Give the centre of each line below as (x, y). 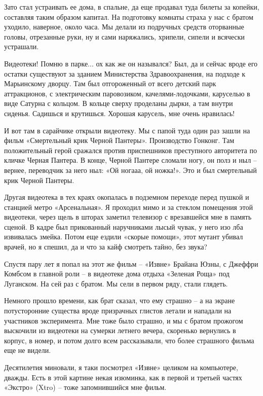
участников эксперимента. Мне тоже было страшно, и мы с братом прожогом (124, 320)
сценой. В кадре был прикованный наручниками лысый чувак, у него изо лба (124, 226)
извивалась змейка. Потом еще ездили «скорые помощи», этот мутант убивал (124, 237)
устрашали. (22, 46)
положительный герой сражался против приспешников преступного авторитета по (130, 150)
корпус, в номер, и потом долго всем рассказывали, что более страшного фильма (129, 340)
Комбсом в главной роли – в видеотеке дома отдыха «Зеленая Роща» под (117, 274)
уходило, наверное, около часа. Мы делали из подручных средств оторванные (124, 27)
